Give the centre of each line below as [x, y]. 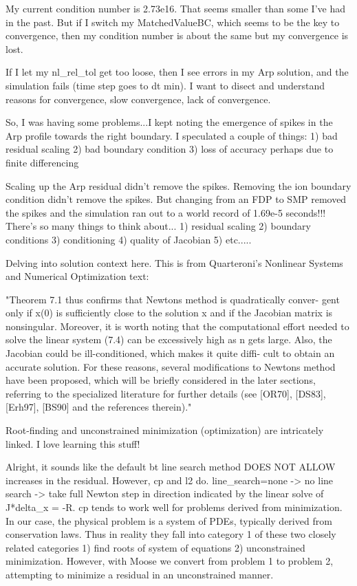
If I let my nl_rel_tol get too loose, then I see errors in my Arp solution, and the [177, 72]
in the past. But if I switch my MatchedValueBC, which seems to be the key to [173, 22]
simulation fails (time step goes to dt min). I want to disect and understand [165, 85]
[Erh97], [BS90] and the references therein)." [99, 407]
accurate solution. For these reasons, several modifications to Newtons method [171, 366]
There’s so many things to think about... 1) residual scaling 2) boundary [158, 226]
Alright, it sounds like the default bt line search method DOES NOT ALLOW [171, 467]
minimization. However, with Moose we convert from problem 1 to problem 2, [170, 561]
